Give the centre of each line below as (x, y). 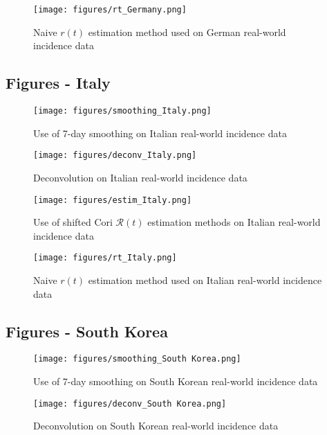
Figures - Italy (58, 83)
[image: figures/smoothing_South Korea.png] (137, 359)
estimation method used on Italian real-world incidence (205, 280)
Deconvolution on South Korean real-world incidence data (156, 426)
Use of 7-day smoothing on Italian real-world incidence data (160, 133)
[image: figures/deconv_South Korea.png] (130, 403)
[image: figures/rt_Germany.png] (110, 10)
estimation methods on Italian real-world (234, 222)
